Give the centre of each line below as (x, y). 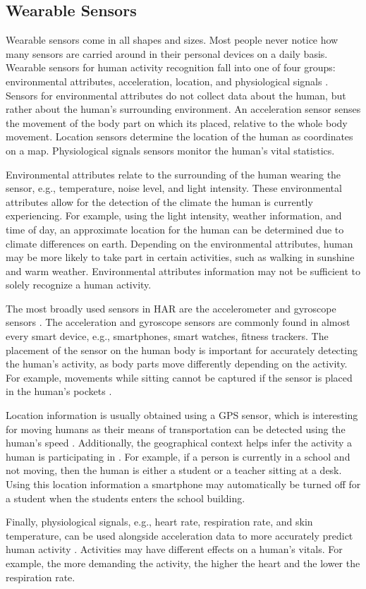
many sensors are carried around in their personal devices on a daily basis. (167, 53)
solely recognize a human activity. (79, 285)
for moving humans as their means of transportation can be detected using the (176, 429)
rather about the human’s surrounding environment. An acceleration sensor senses (183, 109)
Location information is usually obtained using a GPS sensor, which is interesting (182, 415)
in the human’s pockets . (59, 391)
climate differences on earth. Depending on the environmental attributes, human (179, 243)
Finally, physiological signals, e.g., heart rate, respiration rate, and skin (159, 522)
